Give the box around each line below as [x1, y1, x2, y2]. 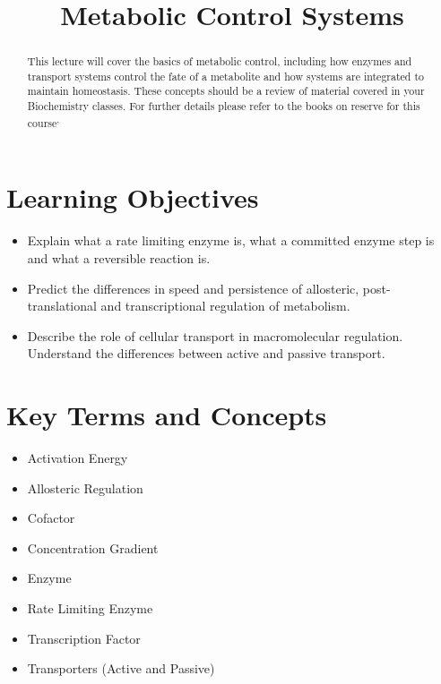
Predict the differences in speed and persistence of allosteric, [27, 278, 359, 297]
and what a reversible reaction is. [27, 248, 211, 267]
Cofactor [27, 509, 75, 527]
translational [27, 296, 97, 315]
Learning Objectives [6, 179, 259, 216]
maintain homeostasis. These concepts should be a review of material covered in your [27, 83, 425, 98]
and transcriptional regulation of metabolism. [100, 296, 350, 315]
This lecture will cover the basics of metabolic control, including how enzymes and [27, 54, 412, 69]
